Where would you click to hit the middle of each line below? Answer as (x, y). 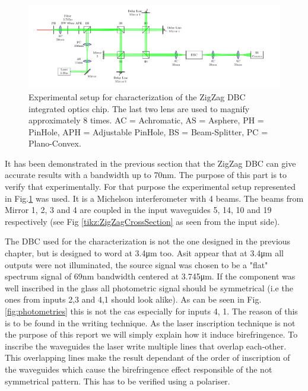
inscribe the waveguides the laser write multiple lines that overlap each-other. (146, 346)
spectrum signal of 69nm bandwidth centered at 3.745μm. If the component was (150, 276)
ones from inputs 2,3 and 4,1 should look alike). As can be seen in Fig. (133, 299)
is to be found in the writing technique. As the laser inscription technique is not (150, 322)
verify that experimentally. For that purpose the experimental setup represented (150, 187)
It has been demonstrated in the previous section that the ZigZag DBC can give (150, 163)
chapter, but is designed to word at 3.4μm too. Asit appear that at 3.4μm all (144, 253)
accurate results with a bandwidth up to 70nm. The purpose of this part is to (146, 175)
